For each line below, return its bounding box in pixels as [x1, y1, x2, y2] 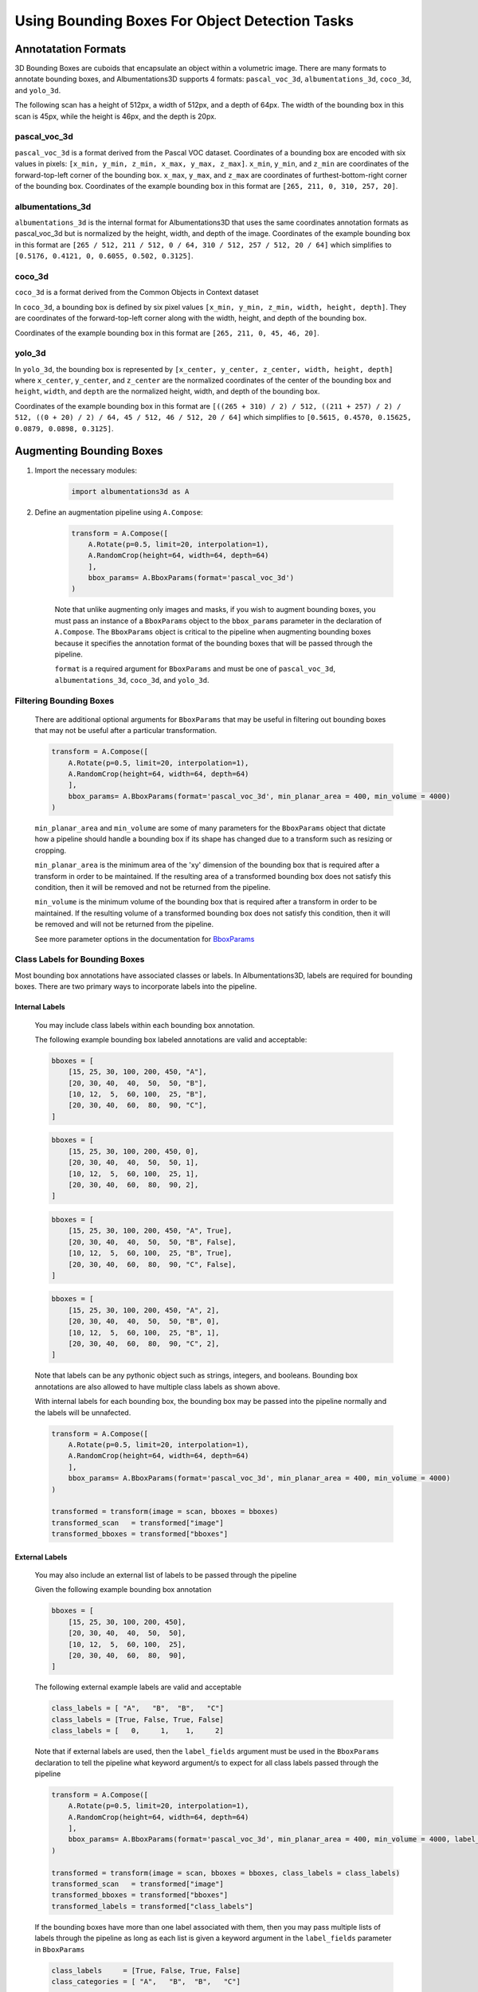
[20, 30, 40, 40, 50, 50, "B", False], [68, 1237, 237, 1246]
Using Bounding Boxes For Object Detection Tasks [14, 12, 355, 29]
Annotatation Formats [14, 42, 127, 56]
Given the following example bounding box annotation [34, 1585, 212, 1594]
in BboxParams [34, 1944, 85, 1954]
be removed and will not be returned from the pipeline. [34, 920, 214, 929]
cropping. [34, 845, 67, 855]
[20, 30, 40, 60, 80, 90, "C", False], [68, 1260, 237, 1269]
